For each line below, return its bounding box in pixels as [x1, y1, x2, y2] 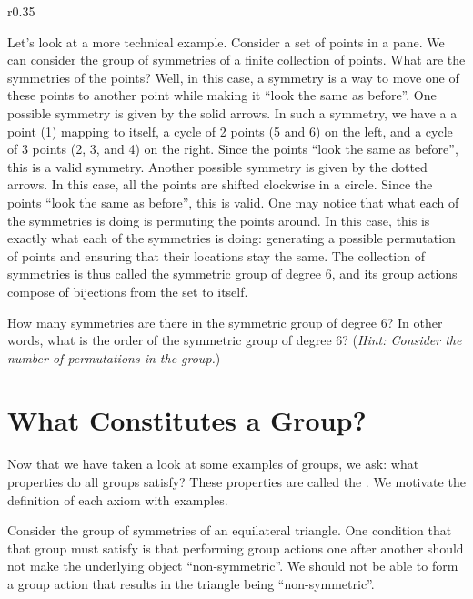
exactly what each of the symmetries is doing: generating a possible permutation [7, 228, 456, 248]
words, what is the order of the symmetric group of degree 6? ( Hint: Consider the [7, 330, 462, 350]
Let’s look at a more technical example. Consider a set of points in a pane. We [7, 32, 445, 51]
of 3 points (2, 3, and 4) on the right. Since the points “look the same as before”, [7, 139, 458, 158]
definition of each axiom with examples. [7, 490, 228, 509]
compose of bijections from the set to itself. [7, 281, 248, 300]
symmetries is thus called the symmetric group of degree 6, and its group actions [7, 264, 458, 283]
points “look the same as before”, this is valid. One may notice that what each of [7, 192, 459, 211]
